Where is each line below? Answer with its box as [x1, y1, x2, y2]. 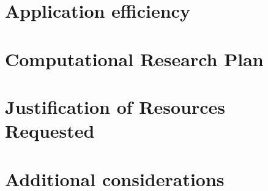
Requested [5, 118, 95, 143]
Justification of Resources [5, 94, 226, 119]
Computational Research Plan [5, 46, 264, 71]
